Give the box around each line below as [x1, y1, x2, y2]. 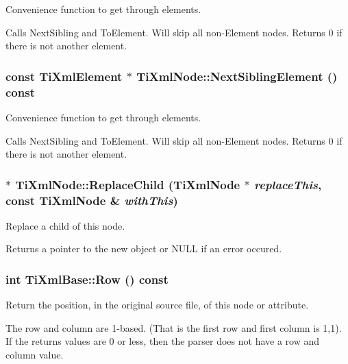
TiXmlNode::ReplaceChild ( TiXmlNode [15, 175, 240, 193]
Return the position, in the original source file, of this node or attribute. [5, 298, 309, 312]
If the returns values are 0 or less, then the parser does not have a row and [5, 334, 320, 348]
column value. [5, 348, 64, 362]
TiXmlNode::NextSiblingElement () [136, 67, 338, 84]
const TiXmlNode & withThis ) [5, 191, 178, 208]
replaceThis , [253, 175, 322, 193]
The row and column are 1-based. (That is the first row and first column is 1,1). [5, 320, 342, 335]
